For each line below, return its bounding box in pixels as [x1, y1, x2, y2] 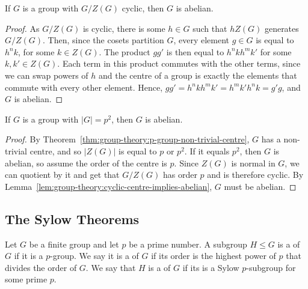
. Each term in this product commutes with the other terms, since [57, 57, 301, 70]
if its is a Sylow [182, 261, 239, 273]
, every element [173, 34, 230, 46]
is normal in [231, 156, 276, 169]
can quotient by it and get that [5, 168, 120, 181]
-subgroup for [246, 261, 296, 273]
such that [192, 22, 227, 34]
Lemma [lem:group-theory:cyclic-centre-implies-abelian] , [5, 180, 212, 192]
